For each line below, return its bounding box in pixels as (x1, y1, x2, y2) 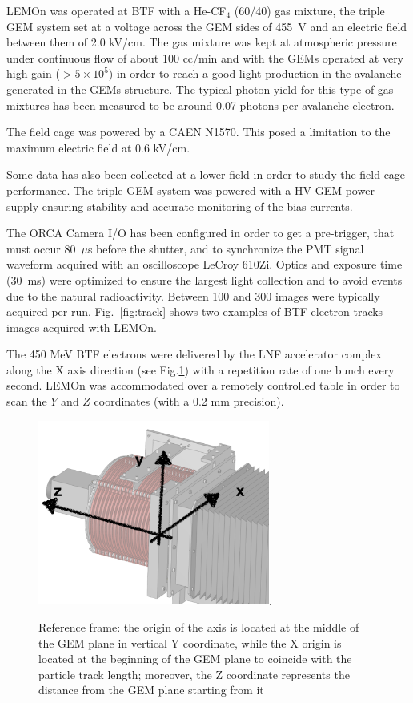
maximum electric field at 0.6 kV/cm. (6, 139, 190, 156)
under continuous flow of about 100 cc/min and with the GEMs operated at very (6, 49, 404, 66)
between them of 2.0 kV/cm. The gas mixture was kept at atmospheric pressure (6, 34, 397, 51)
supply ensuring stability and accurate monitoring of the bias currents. (6, 197, 353, 214)
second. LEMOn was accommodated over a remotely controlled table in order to (6, 377, 400, 394)
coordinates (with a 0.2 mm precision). (94, 393, 284, 410)
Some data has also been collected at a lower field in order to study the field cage (6, 166, 406, 183)
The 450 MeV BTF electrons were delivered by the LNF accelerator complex (6, 345, 382, 362)
